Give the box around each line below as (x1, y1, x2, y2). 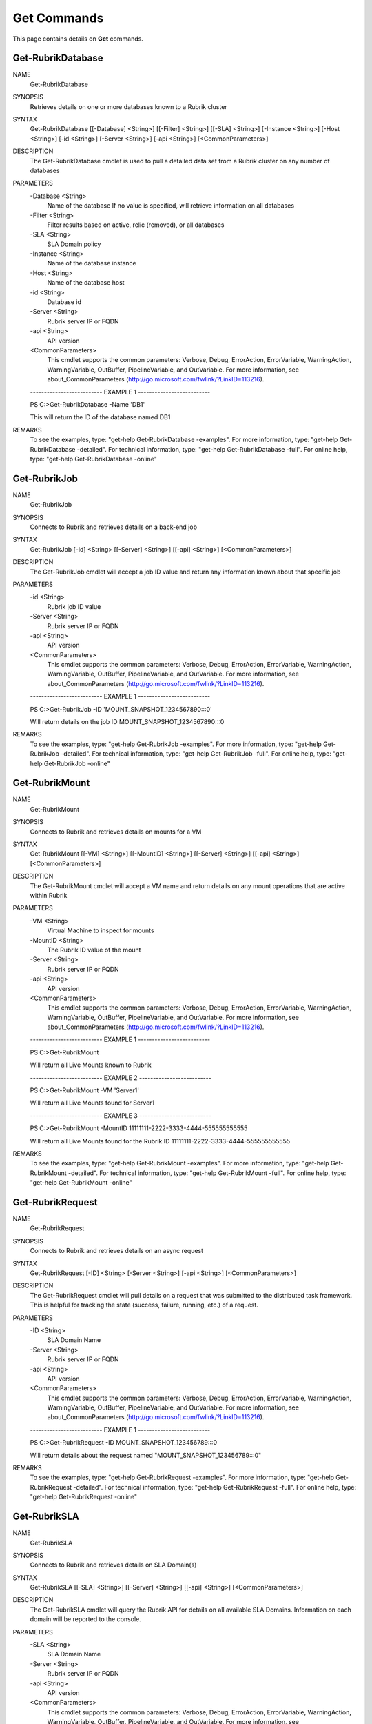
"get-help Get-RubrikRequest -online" (30, 1493, 138, 1501)
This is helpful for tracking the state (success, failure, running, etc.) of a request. (30, 1301, 258, 1310)
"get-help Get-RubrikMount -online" (30, 1179, 132, 1187)
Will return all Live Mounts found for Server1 (30, 1099, 155, 1107)
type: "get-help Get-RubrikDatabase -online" (30, 454, 158, 463)
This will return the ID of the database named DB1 (30, 413, 171, 421)
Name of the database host (47, 279, 125, 287)
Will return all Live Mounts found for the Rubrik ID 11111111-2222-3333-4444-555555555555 (30, 1136, 291, 1145)
